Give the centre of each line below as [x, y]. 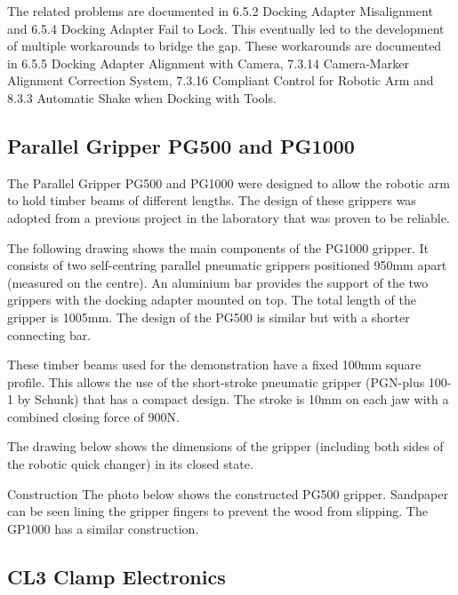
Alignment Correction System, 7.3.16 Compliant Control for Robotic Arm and [221, 80]
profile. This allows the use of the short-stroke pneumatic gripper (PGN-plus [216, 381]
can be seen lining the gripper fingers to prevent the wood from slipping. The [217, 511]
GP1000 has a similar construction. [103, 528]
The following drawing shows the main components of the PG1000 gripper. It [218, 247]
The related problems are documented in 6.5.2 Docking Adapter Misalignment [220, 11]
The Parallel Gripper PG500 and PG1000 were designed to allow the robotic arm [229, 182]
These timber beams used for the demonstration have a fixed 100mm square [214, 365]
